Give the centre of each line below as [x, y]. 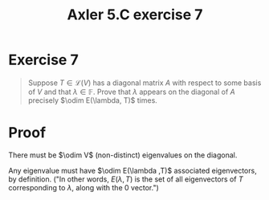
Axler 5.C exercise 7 [135, 15]
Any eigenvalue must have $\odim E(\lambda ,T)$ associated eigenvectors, [132, 170]
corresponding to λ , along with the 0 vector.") [84, 187]
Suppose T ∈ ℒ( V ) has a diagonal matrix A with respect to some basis [145, 83]
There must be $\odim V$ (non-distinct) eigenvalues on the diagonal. [123, 155]
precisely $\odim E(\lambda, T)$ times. [93, 100]
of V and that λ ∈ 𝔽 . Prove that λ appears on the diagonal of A [131, 92]
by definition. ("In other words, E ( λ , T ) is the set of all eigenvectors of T [126, 179]
